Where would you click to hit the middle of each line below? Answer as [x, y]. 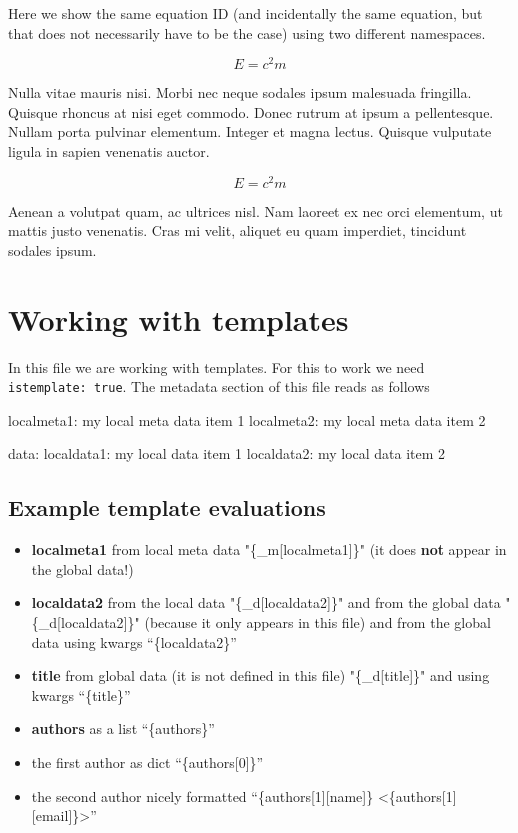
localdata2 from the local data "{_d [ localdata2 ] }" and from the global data [266, 602]
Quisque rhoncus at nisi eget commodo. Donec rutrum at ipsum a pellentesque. [251, 111]
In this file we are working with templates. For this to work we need [216, 366]
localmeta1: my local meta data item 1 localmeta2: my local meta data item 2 [247, 419]
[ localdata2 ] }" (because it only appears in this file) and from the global [274, 622]
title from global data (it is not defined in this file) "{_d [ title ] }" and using [260, 675]
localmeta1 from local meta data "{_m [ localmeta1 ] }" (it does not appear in [269, 549]
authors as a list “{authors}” [123, 728]
